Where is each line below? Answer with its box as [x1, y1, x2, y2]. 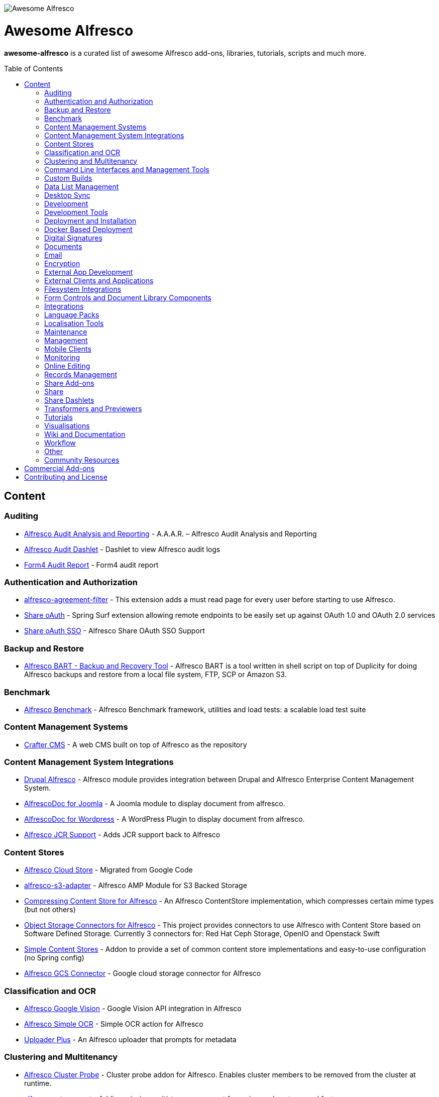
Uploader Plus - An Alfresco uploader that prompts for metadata [24, 1035, 237, 1044]
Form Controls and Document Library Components [44, 293, 211, 302]
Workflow [44, 438, 76, 447]
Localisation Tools [44, 318, 104, 327]
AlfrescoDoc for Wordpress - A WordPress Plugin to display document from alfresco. [24, 815, 305, 824]
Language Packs [44, 310, 99, 319]
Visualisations [44, 421, 90, 430]
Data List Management [44, 182, 119, 191]
